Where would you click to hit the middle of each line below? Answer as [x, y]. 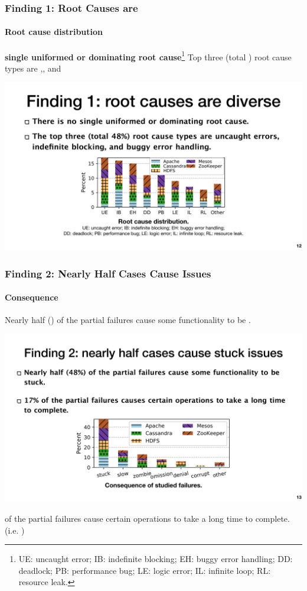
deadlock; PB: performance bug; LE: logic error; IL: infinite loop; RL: [145, 570]
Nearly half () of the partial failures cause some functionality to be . [128, 320]
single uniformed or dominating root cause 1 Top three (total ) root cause [148, 56]
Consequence [32, 297]
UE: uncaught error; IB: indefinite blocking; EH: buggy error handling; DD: [156, 559]
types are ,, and [33, 68]
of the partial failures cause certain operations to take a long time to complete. [147, 518]
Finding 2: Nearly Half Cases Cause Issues [108, 273]
